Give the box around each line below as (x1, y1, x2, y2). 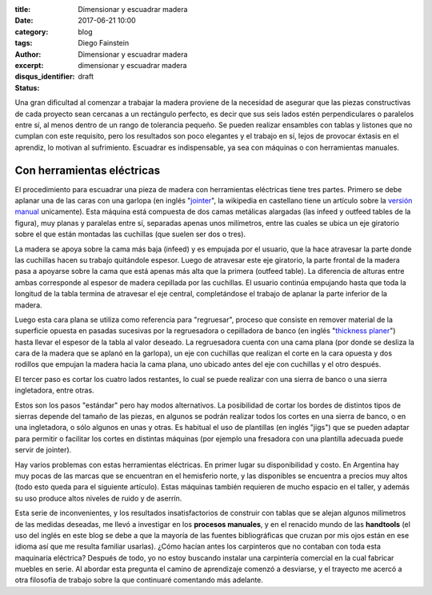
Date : (14, 16, 34, 26)
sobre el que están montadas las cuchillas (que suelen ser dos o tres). (14, 229, 246, 239)
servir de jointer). (14, 445, 72, 455)
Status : (14, 82, 40, 92)
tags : (14, 38, 33, 48)
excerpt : (14, 60, 44, 70)
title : (14, 5, 31, 14)
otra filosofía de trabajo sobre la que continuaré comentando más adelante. (14, 575, 264, 585)
